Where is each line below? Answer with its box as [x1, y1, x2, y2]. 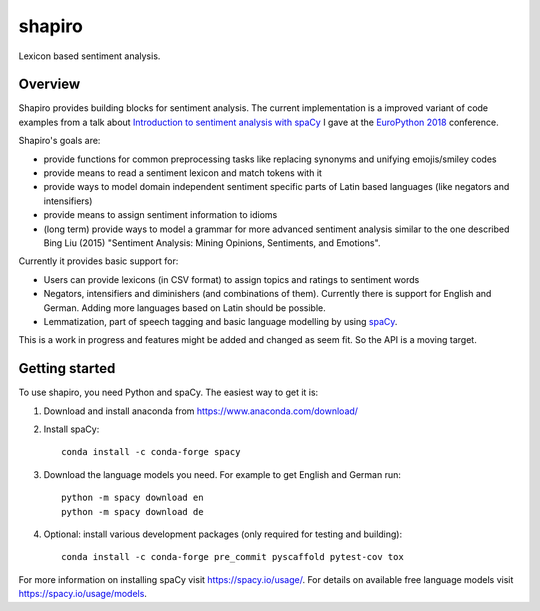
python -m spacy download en [61, 492, 204, 504]
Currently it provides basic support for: [18, 255, 179, 267]
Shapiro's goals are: [18, 135, 101, 147]
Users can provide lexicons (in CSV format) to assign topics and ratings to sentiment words [43, 273, 420, 285]
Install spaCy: [43, 423, 100, 435]
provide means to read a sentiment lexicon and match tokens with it [43, 167, 322, 179]
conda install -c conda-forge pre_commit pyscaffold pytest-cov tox [61, 551, 404, 563]
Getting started [18, 360, 116, 377]
